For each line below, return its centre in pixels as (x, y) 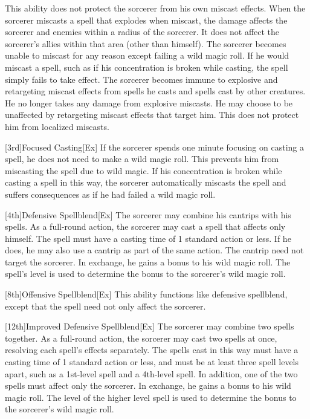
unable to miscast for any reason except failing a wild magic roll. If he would (147, 55)
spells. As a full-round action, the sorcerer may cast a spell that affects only (145, 226)
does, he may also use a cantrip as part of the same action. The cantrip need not (154, 250)
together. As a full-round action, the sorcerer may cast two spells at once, (141, 338)
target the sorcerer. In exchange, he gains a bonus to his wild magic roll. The (148, 261)
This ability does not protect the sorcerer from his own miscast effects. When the (155, 8)
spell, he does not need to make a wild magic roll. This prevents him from (142, 159)
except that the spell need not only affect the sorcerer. (105, 306)
